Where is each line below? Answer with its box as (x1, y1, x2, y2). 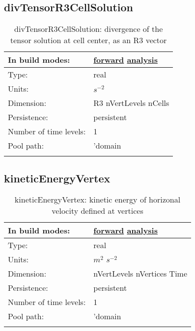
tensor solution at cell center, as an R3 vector (10, 34, 167, 46)
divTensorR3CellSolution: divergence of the (14, 23, 163, 35)
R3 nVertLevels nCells (93, 97, 169, 109)
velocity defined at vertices (52, 205, 143, 217)
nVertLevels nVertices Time (93, 268, 188, 280)
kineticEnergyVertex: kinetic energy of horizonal (14, 194, 181, 205)
